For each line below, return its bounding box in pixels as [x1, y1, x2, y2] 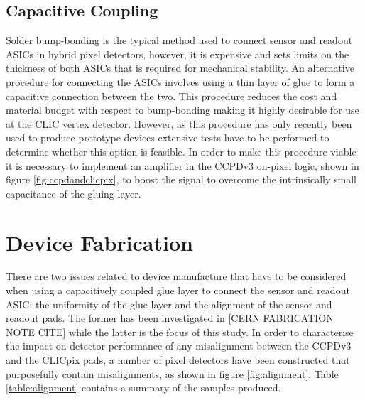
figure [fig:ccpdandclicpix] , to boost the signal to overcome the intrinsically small [6, 172, 356, 187]
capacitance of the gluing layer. [6, 185, 141, 200]
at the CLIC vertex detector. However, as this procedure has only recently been [6, 116, 352, 131]
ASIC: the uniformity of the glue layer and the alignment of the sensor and [6, 296, 332, 311]
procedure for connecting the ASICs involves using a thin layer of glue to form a [6, 74, 355, 89]
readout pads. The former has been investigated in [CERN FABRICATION [6, 310, 334, 325]
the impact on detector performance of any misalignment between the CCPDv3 [6, 338, 352, 353]
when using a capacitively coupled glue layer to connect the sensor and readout [6, 283, 350, 298]
